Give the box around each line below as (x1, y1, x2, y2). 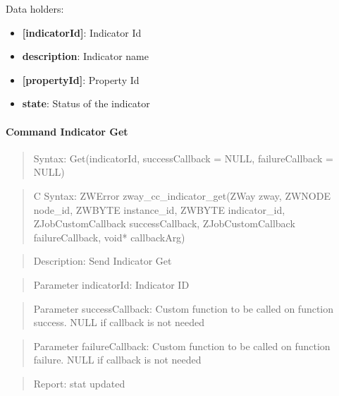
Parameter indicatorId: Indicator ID (33, 277, 190, 292)
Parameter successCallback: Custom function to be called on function (33, 301, 334, 316)
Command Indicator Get (6, 124, 128, 138)
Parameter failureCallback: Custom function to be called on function (33, 338, 331, 353)
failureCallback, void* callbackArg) (33, 229, 185, 244)
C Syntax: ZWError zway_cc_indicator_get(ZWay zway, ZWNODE (33, 188, 331, 203)
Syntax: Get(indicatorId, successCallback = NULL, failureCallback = (33, 150, 333, 165)
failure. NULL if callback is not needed (33, 352, 202, 367)
